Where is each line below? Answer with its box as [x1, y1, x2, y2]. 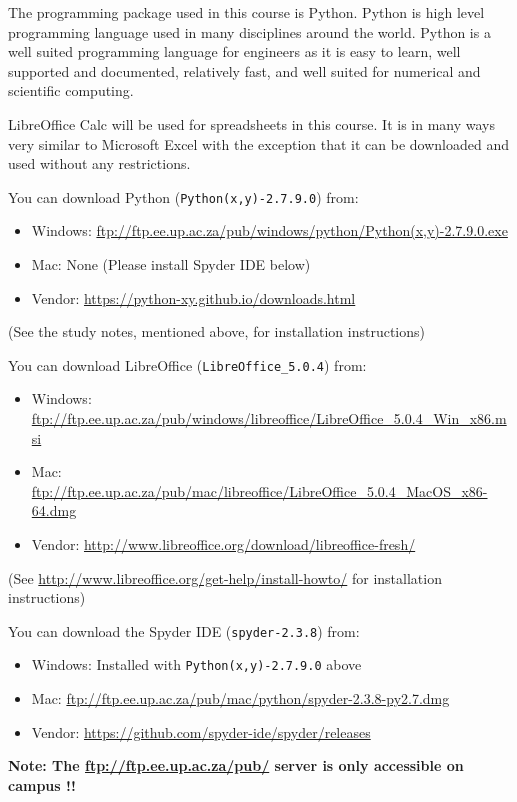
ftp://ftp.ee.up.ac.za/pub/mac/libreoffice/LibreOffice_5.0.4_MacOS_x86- [31, 480, 488, 501]
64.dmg [31, 500, 77, 521]
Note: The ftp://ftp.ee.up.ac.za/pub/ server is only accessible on [8, 755, 464, 776]
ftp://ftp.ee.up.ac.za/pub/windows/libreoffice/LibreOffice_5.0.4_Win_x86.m [31, 408, 507, 429]
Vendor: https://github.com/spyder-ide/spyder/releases [31, 721, 371, 742]
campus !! [8, 774, 76, 795]
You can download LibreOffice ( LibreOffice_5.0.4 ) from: [8, 354, 367, 375]
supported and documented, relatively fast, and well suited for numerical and [8, 60, 481, 81]
